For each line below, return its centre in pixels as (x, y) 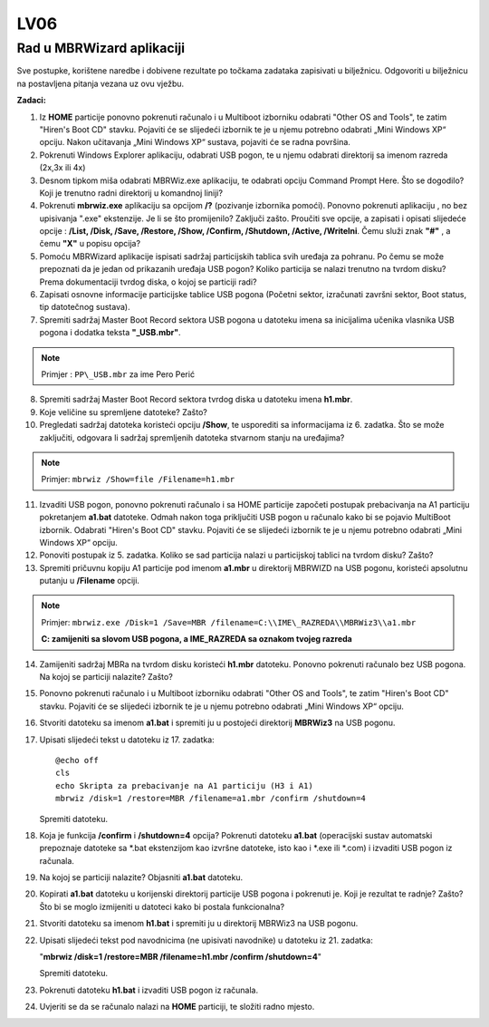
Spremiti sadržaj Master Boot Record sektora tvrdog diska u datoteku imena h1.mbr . (196, 400)
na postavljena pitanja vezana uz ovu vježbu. (101, 83)
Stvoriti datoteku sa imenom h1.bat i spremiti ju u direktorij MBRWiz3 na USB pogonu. (199, 924)
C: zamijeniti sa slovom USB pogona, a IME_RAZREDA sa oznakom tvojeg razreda (197, 639)
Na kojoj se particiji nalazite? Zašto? (106, 677)
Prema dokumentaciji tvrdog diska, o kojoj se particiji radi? (148, 282)
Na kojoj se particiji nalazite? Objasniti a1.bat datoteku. (141, 877)
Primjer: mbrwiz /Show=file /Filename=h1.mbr (138, 480)
